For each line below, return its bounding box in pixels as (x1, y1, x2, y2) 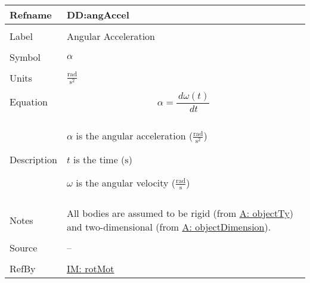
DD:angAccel (66, 8, 129, 21)
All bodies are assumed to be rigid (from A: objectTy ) (66, 206, 293, 220)
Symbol (10, 50, 41, 64)
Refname (10, 8, 52, 21)
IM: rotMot (66, 262, 114, 276)
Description (10, 152, 57, 166)
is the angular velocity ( (76, 175, 176, 189)
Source (10, 241, 38, 255)
